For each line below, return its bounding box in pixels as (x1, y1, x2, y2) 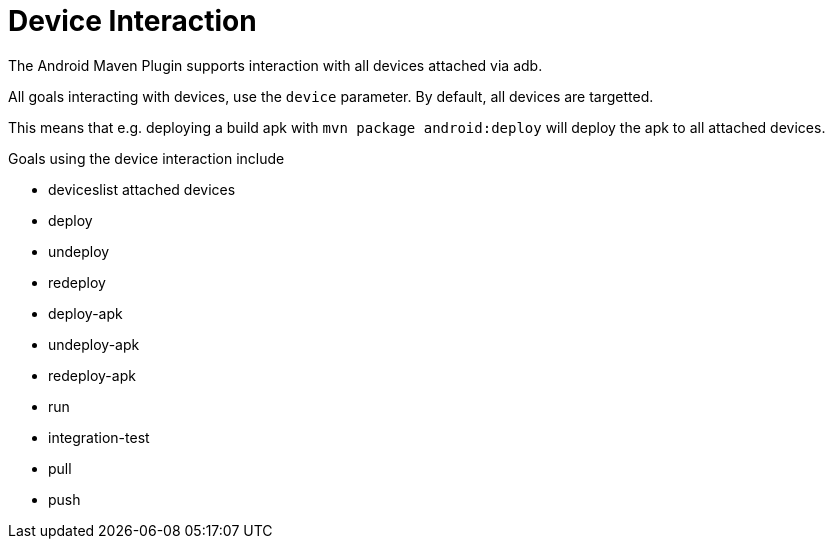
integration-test (48, 428, 150, 446)
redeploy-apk (48, 366, 136, 384)
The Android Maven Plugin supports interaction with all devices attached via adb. (8, 56, 543, 74)
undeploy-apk (48, 335, 140, 353)
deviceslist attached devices (48, 180, 236, 198)
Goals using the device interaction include (8, 149, 285, 167)
